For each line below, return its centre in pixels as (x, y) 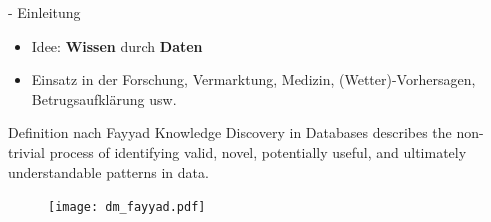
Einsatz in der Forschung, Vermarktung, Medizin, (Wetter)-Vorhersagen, (253, 79)
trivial (27, 151)
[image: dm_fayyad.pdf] (127, 207)
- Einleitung (44, 12)
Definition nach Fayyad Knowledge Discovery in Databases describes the (230, 132)
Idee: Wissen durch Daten (117, 45)
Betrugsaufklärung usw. (104, 98)
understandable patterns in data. (108, 171)
